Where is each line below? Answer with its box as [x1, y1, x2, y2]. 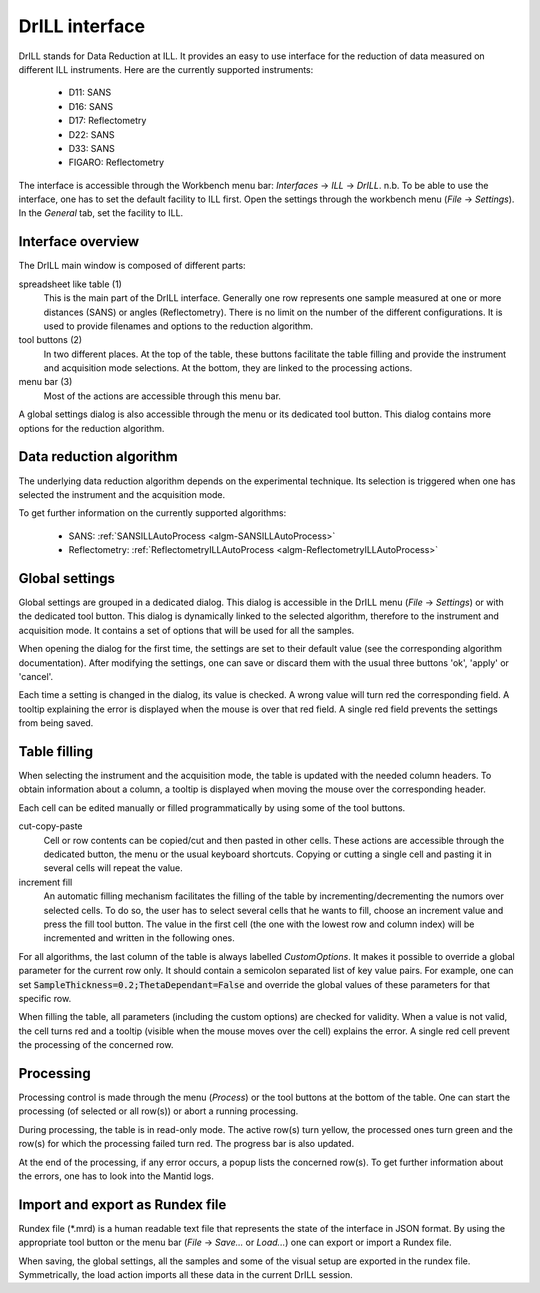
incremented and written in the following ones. [43, 932, 235, 944]
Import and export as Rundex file [18, 1196, 227, 1213]
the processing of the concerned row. [18, 1039, 174, 1051]
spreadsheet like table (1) [18, 278, 122, 290]
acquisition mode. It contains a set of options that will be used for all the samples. [18, 624, 355, 636]
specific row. [18, 992, 72, 1004]
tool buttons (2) [18, 334, 83, 346]
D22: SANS [68, 128, 115, 140]
